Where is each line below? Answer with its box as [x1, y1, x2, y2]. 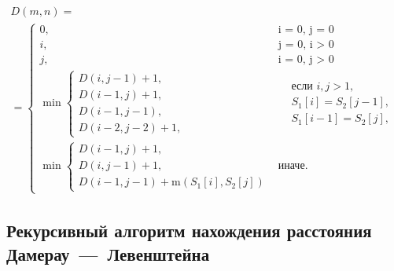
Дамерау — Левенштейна [6, 241, 210, 266]
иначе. [278, 160, 308, 172]
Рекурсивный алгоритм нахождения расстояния [6, 218, 372, 243]
